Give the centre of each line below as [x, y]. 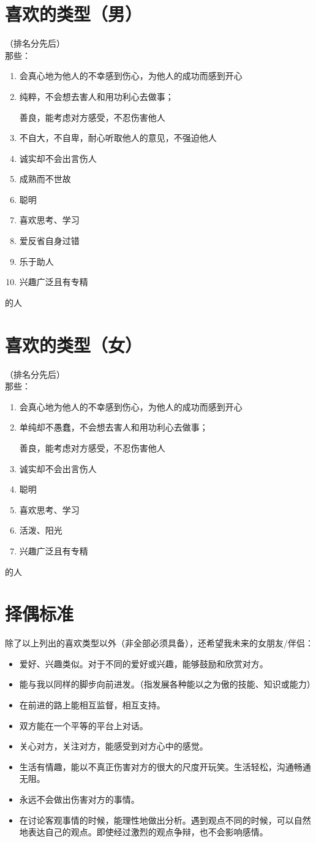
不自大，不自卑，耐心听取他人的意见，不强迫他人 [118, 138]
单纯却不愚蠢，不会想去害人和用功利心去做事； [114, 427]
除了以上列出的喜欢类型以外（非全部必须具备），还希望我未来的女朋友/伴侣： [159, 643]
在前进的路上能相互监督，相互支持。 [92, 705]
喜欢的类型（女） [74, 344]
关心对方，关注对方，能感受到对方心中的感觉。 [114, 746]
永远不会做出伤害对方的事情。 [79, 799]
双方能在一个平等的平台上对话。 [84, 725]
